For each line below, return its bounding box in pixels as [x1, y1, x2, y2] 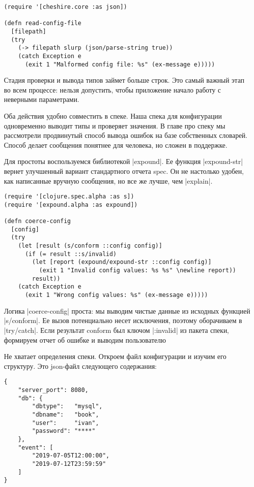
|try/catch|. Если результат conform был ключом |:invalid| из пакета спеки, [4, 325, 229, 335]
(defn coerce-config [4, 218, 71, 225]
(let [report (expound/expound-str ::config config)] [32, 259, 212, 266]
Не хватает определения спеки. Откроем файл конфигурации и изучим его [4, 351, 226, 361]
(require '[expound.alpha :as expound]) [4, 201, 138, 208]
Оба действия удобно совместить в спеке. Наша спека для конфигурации [4, 111, 222, 121]
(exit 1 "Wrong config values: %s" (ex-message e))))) [25, 292, 208, 299]
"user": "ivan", [32, 419, 99, 426]
